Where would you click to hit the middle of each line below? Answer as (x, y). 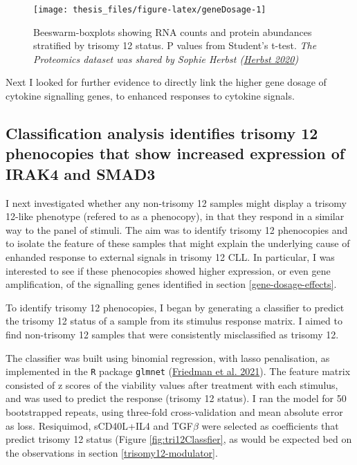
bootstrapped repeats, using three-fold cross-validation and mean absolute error (174, 411)
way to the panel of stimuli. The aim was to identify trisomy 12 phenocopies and (177, 229)
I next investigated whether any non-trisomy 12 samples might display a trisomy (176, 202)
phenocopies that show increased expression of (175, 153)
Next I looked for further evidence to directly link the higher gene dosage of (166, 82)
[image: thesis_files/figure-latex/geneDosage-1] (150, 10)
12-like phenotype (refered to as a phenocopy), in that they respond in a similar (175, 216)
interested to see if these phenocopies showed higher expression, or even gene (168, 270)
